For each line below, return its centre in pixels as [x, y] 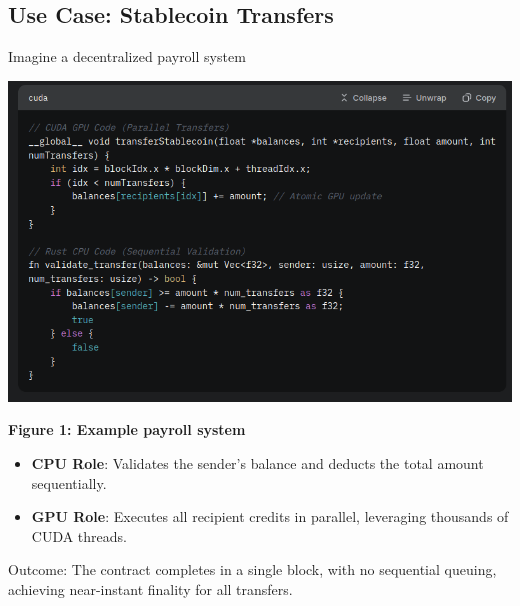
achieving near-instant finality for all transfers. [150, 588]
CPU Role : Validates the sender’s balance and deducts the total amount [257, 462]
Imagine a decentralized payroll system [127, 56]
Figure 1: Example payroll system [127, 429]
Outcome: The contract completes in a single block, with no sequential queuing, [252, 569]
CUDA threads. [79, 535]
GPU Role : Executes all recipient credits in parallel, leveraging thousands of [270, 516]
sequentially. [69, 482]
